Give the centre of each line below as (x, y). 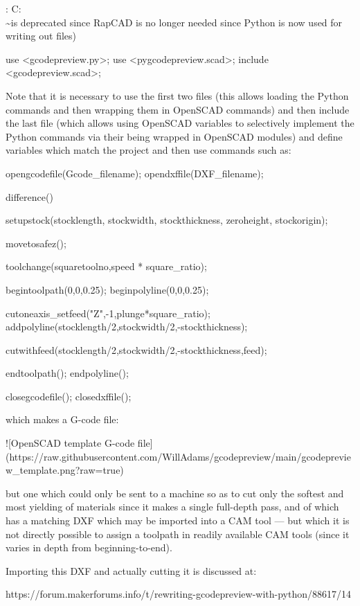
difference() (29, 196)
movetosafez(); (36, 243)
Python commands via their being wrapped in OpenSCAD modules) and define (174, 136)
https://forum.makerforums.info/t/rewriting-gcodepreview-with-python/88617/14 (179, 594)
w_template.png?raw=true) (65, 470)
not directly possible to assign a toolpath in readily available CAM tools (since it (178, 534)
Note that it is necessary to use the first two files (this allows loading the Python (177, 95)
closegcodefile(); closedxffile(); (69, 396)
